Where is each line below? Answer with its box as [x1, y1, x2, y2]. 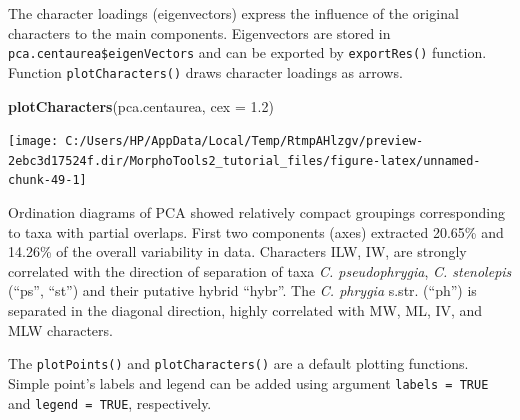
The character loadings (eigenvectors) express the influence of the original [8, 3, 459, 23]
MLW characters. [8, 319, 113, 340]
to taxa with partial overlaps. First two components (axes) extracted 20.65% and [8, 221, 504, 242]
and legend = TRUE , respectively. [8, 392, 212, 413]
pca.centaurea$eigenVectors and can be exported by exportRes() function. [8, 42, 487, 63]
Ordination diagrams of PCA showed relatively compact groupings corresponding [8, 202, 505, 223]
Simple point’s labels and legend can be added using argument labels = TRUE [8, 372, 489, 393]
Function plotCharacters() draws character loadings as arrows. [8, 61, 403, 82]
